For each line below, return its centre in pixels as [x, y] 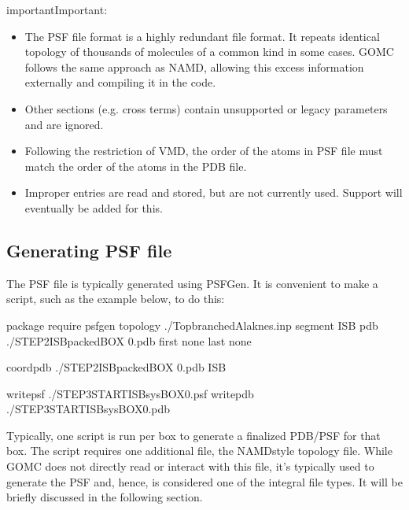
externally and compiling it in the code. [120, 82]
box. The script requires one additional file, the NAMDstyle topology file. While [199, 451]
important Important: [57, 9]
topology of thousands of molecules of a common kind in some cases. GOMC [209, 52]
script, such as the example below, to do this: [116, 299]
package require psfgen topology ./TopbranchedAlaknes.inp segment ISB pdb [192, 325]
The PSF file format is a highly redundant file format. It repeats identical [202, 36]
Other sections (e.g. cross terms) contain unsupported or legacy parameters [206, 108]
